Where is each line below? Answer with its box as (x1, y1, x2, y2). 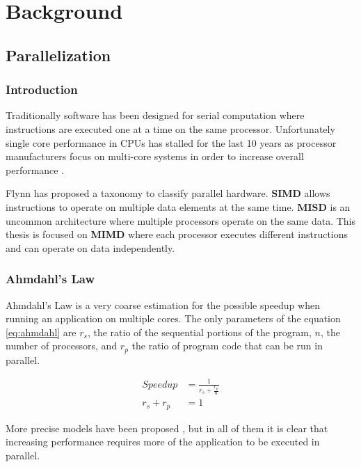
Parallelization (6, 44, 111, 65)
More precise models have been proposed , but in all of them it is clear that (6, 420, 328, 435)
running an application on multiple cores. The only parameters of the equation (6, 311, 341, 326)
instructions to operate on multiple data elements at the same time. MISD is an (6, 199, 351, 214)
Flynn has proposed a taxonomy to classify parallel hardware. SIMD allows (6, 186, 330, 200)
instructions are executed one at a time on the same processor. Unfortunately (6, 121, 335, 136)
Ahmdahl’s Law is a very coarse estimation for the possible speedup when (6, 297, 320, 312)
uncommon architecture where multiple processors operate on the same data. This (6, 213, 356, 228)
